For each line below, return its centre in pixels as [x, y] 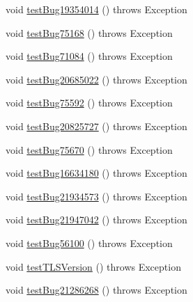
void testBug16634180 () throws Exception [96, 173]
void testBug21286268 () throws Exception [96, 290]
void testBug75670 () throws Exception [89, 149]
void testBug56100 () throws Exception [89, 243]
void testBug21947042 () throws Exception [96, 220]
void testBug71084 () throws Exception [89, 56]
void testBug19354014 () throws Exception [96, 9]
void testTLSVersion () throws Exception [93, 266]
